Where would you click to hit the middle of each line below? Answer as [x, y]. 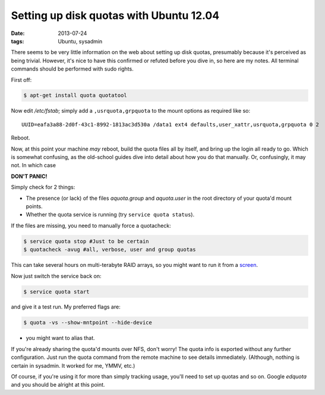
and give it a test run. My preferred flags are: [66, 307]
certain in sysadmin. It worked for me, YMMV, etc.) [73, 365]
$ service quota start [56, 292]
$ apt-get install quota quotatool [75, 95]
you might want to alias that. [60, 338]
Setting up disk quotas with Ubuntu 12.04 [115, 15]
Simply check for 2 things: [43, 187]
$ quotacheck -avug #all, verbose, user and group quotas [110, 250]
